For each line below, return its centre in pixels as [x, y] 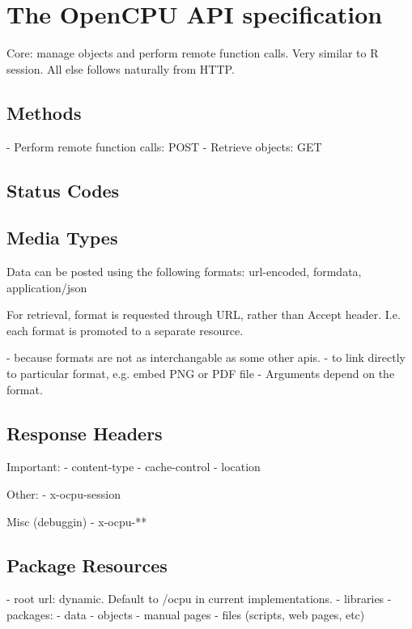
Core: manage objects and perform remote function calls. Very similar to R [193, 53]
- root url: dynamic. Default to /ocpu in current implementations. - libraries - [199, 599]
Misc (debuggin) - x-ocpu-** [77, 521]
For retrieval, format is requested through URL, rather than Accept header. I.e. [204, 314]
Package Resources [87, 565]
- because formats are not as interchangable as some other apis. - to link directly [206, 357]
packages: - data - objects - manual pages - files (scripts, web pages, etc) [186, 615]
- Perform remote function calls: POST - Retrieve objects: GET [164, 146]
